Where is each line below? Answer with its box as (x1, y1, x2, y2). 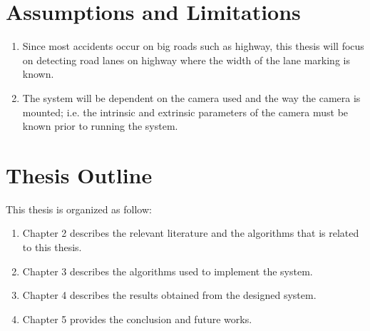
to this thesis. (22, 240, 82, 254)
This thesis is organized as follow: (6, 201, 152, 216)
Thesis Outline (6, 160, 153, 189)
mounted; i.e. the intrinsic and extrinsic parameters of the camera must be (22, 104, 349, 119)
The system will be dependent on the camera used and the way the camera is (22, 90, 361, 105)
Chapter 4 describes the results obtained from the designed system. (22, 287, 317, 302)
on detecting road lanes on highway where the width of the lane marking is (22, 52, 350, 67)
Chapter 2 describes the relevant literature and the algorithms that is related (22, 225, 359, 240)
